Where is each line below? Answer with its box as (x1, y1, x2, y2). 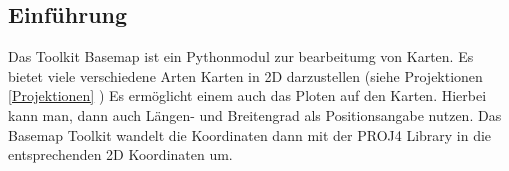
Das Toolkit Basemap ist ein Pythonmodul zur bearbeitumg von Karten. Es (8, 46, 474, 67)
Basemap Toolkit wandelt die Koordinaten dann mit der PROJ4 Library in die (8, 124, 492, 145)
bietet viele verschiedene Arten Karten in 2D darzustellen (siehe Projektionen (8, 65, 483, 86)
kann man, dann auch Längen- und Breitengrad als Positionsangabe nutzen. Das (8, 104, 502, 125)
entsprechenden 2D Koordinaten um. (8, 144, 233, 165)
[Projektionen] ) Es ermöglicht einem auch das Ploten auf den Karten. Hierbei (8, 85, 487, 106)
